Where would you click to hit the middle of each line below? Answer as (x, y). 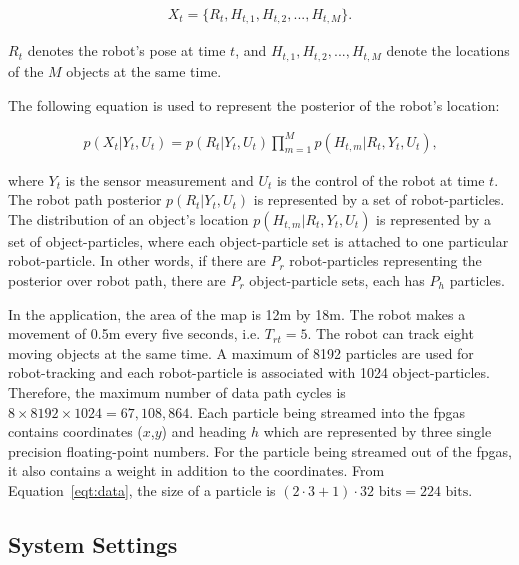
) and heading (204, 431)
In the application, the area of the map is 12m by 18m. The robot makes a (237, 313)
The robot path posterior (85, 199)
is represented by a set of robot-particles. (379, 199)
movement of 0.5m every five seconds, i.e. (134, 333)
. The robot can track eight (390, 333)
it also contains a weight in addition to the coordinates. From (196, 470)
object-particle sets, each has (337, 280)
